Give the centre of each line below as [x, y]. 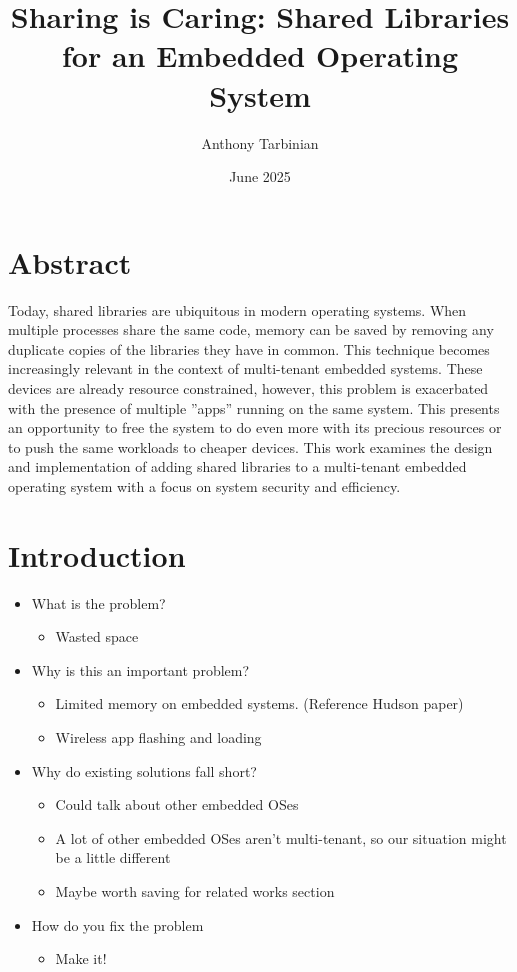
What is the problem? [98, 602]
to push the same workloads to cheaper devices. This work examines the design [250, 446]
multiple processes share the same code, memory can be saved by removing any [251, 329]
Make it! [81, 958]
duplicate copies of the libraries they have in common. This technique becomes [249, 348]
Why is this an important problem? [140, 669]
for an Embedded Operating [260, 55]
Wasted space [97, 636]
